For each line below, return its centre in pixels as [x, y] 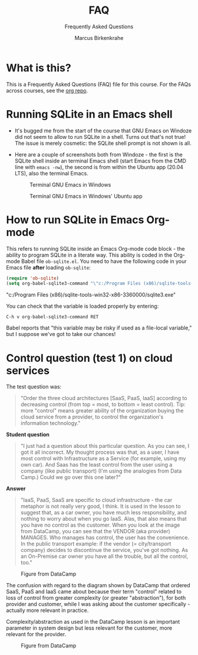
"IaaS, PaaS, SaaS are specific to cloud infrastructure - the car [96, 500]
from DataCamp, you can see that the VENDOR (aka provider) [95, 531]
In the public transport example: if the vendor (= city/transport [96, 544]
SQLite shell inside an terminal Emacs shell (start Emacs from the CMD [100, 161]
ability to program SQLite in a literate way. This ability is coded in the [89, 255]
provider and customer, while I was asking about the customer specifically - [98, 604]
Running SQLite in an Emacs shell [89, 114]
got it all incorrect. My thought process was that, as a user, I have [100, 452]
